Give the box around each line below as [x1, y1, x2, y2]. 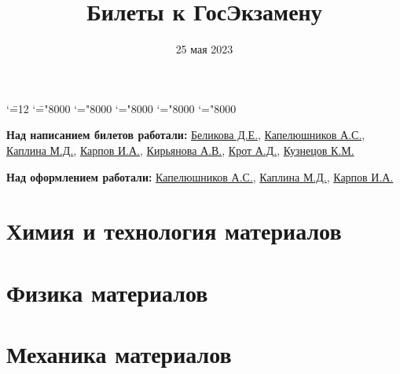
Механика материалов [6, 338, 232, 370]
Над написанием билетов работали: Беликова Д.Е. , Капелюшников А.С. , [6, 126, 365, 143]
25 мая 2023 [175, 41, 233, 57]
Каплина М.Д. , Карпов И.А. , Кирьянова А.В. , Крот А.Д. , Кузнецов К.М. [6, 141, 354, 158]
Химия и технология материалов [6, 214, 342, 247]
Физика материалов [6, 276, 208, 308]
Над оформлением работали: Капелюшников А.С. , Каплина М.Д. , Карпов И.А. [6, 168, 394, 185]
